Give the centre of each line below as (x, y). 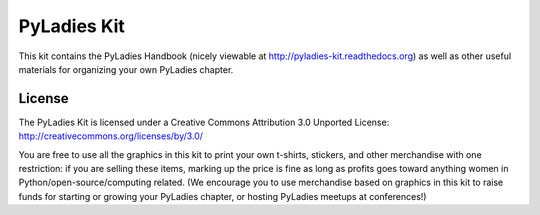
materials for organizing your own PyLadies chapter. (126, 69)
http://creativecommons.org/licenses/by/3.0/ (111, 136)
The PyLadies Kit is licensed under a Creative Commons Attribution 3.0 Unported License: (204, 122)
